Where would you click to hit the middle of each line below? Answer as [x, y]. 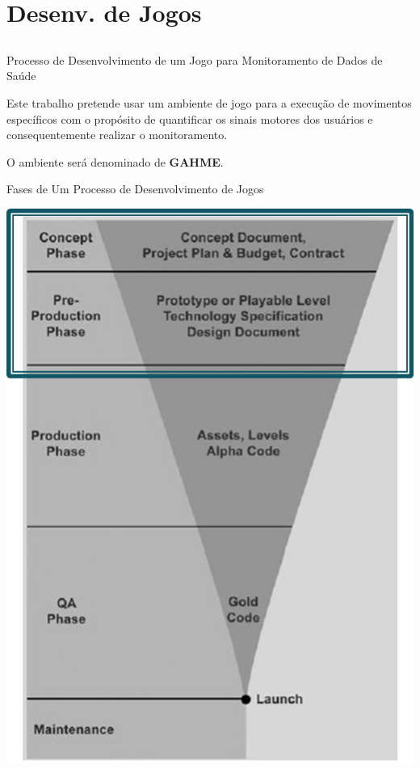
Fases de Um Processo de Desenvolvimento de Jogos [135, 189]
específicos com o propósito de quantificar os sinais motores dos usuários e [190, 118]
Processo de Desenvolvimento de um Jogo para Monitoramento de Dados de [195, 59]
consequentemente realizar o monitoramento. [117, 135]
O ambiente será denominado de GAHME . [115, 161]
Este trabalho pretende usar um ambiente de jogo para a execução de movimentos [209, 102]
